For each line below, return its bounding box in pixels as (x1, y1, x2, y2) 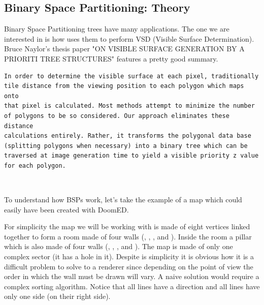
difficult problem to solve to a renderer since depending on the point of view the (4, 261, 253, 271)
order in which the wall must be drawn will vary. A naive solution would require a (4, 271, 259, 282)
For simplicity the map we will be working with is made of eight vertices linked (4, 221, 250, 232)
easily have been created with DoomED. (4, 204, 129, 215)
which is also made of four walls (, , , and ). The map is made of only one (4, 241, 233, 252)
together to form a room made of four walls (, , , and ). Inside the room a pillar (4, 231, 252, 241)
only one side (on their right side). (4, 291, 111, 301)
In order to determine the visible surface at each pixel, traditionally (4, 72, 259, 80)
